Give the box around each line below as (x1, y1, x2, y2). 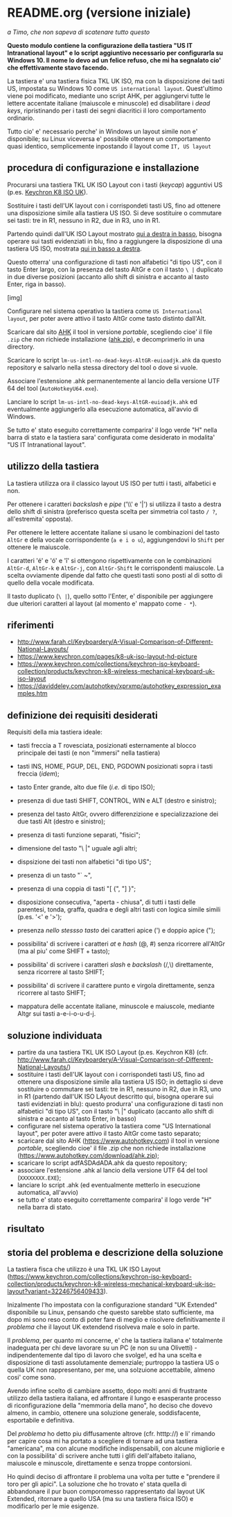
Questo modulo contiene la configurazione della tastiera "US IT (7, 41, 193, 49)
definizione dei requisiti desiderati (7, 710, 158, 721)
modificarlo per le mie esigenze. (7, 1502, 99, 1511)
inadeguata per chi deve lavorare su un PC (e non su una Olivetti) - (7, 1343, 197, 1352)
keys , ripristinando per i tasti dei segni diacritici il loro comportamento (7, 106, 206, 115)
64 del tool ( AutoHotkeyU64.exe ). (7, 384, 99, 392)
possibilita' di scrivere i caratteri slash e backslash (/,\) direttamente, (17, 960, 213, 969)
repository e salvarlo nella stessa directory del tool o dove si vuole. (7, 363, 198, 371)
